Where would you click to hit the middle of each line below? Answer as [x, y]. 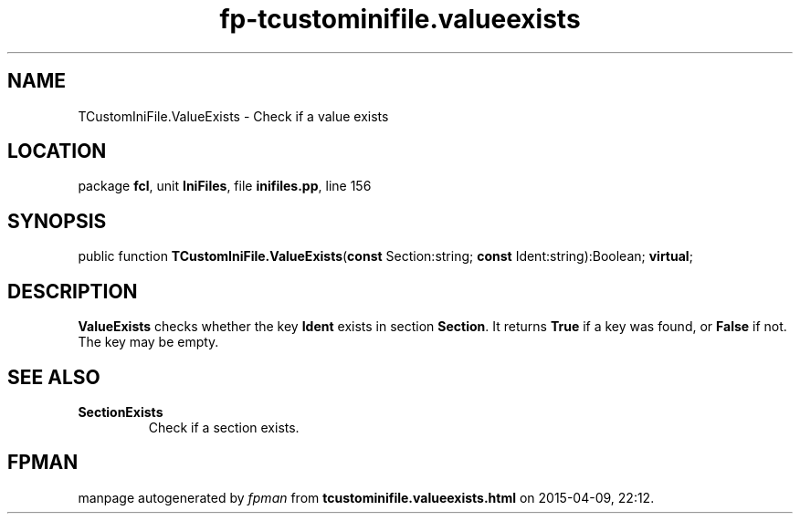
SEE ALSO [54, 377]
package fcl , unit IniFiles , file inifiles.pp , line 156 [225, 186]
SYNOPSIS [57, 221]
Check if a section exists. [224, 427]
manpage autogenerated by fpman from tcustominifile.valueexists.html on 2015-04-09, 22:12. [366, 497]
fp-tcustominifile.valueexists [400, 19]
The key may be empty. [148, 342]
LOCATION [57, 151]
